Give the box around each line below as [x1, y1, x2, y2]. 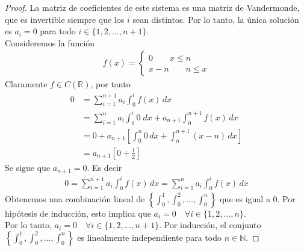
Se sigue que [5, 161, 51, 173]
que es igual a [220, 192, 270, 205]
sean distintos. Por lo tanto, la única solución [132, 13, 299, 25]
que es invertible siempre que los [5, 13, 125, 25]
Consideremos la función [5, 36, 95, 49]
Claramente [5, 78, 48, 90]
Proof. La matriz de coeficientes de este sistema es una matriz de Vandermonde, [5, 1, 300, 13]
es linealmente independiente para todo [77, 231, 222, 243]
